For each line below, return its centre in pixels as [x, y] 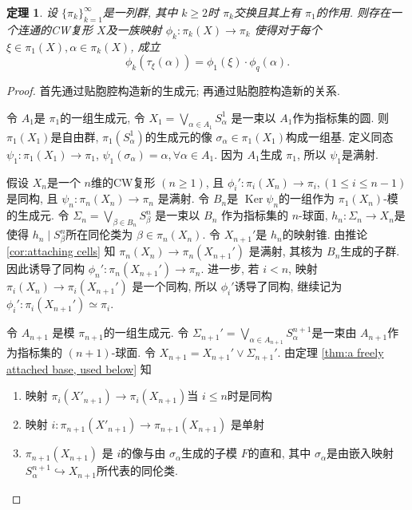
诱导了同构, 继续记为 [288, 286]
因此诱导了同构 [46, 269]
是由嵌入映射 [360, 453]
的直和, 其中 [279, 453]
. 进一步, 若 [230, 269]
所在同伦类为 [99, 234]
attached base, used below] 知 [79, 368]
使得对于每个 [288, 29]
